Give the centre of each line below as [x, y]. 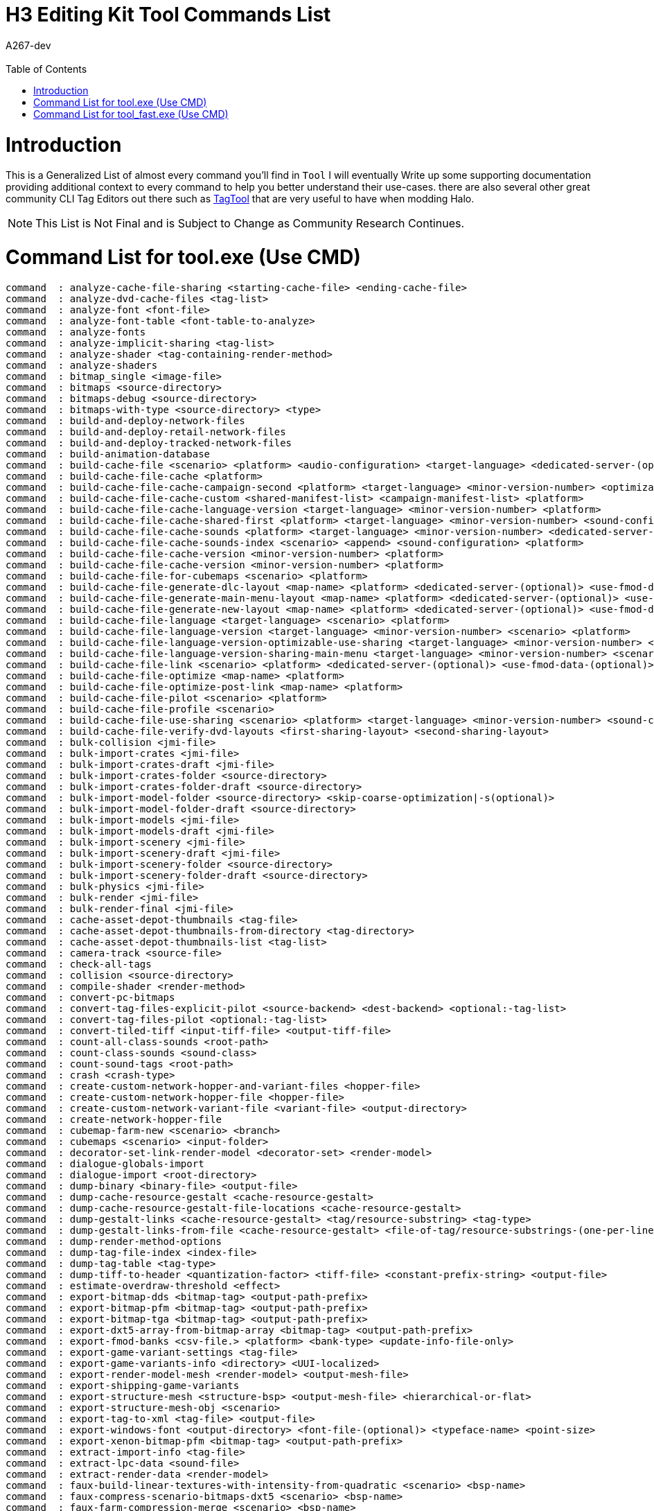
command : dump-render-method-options [114, 1241]
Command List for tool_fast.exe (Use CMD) [131, 114]
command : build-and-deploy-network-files [125, 420]
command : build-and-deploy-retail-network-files [146, 431]
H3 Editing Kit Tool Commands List [168, 15]
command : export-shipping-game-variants [123, 1385]
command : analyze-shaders [82, 365]
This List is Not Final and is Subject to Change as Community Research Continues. [250, 224]
